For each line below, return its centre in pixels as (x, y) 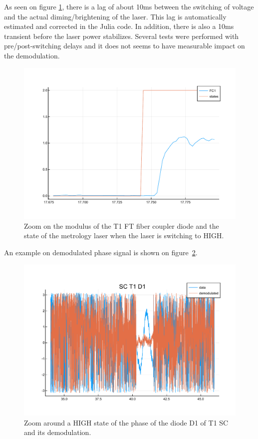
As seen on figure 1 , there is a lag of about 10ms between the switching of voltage (129, 6)
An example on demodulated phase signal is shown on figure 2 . (101, 252)
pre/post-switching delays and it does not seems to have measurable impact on (125, 46)
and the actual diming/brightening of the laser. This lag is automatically (115, 16)
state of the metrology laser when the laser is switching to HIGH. (124, 235)
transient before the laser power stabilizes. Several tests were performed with (122, 36)
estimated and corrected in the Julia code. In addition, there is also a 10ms (119, 26)
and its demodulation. (58, 432)
